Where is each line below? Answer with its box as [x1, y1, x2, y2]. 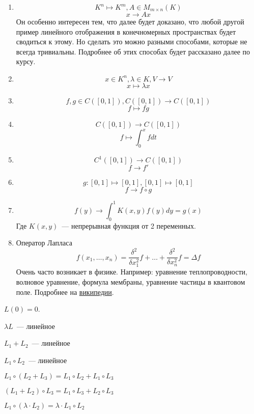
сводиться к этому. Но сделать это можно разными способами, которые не [16, 36, 247, 47]
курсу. [16, 56, 36, 67]
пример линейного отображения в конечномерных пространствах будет [16, 26, 236, 37]
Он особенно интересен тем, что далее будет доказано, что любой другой [16, 16, 244, 26]
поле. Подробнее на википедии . [16, 286, 114, 297]
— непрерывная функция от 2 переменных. [62, 220, 196, 231]
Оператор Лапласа [16, 237, 72, 248]
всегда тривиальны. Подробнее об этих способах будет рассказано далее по [16, 46, 250, 57]
